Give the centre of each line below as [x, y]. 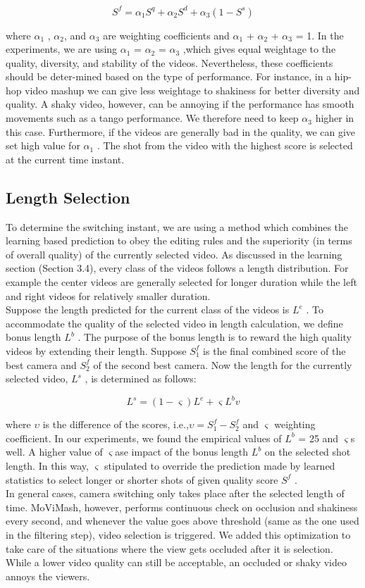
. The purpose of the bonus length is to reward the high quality [215, 337]
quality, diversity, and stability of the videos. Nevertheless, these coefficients [169, 62]
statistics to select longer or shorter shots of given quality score [142, 479]
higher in [335, 118]
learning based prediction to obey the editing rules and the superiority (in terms [179, 240]
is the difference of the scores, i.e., [116, 424]
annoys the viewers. [48, 576]
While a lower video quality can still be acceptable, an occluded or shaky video [177, 562]
